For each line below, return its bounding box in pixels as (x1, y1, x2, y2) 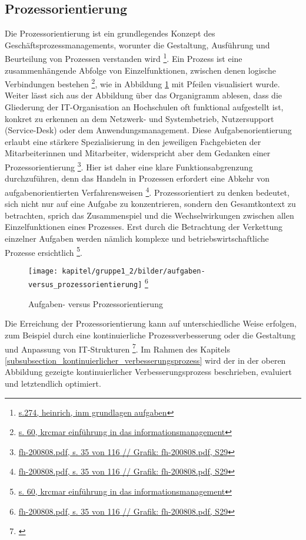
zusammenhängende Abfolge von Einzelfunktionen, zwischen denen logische (5, 64, 276, 76)
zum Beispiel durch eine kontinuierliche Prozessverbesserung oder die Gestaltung (5, 328, 295, 341)
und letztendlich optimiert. (5, 377, 101, 389)
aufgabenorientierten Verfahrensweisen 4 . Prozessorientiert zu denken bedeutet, (5, 184, 290, 198)
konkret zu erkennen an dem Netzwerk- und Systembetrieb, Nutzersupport (5, 112, 274, 124)
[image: (28, 266, 58, 275)
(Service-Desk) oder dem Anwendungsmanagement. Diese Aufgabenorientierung (5, 124, 292, 136)
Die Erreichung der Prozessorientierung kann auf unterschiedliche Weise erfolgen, (5, 317, 297, 330)
